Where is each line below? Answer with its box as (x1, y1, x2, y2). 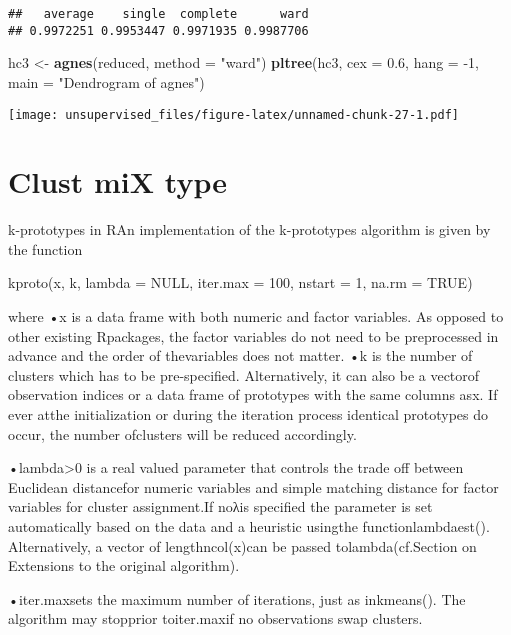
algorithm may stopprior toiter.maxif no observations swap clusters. (8, 608, 423, 629)
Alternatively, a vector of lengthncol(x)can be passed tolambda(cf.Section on (8, 535, 477, 556)
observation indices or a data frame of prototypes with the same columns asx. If (8, 384, 498, 405)
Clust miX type (8, 161, 228, 202)
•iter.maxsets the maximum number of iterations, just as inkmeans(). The (8, 588, 466, 609)
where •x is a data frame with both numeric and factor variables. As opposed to (8, 306, 504, 327)
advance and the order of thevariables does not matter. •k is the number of (8, 345, 473, 366)
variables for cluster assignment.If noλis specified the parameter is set (8, 496, 433, 517)
